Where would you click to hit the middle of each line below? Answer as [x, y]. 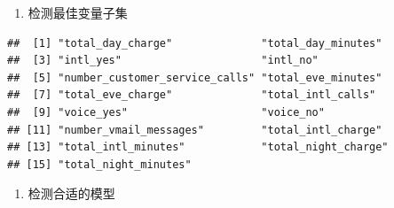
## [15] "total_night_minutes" [99, 164]
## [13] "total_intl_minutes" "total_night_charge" [198, 147]
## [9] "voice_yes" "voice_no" [166, 112]
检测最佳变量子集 [78, 12]
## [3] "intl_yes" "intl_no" [163, 61]
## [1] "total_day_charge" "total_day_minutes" [195, 43]
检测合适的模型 [71, 193]
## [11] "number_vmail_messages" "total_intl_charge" [195, 130]
